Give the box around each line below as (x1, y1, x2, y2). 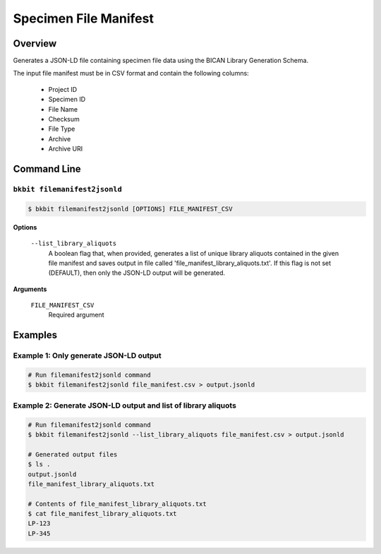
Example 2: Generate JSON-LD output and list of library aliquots (13, 400, 236, 410)
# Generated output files (28, 450, 118, 459)
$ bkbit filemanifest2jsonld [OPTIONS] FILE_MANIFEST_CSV (28, 205, 233, 213)
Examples (13, 329, 58, 341)
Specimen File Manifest (13, 11, 155, 26)
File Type (48, 124, 75, 134)
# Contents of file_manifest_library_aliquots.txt (28, 500, 207, 508)
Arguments (13, 285, 47, 293)
